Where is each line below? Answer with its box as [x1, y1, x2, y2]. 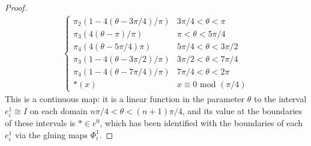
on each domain [29, 104, 88, 117]
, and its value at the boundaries [182, 104, 303, 117]
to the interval [253, 93, 307, 105]
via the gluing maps [14, 128, 88, 141]
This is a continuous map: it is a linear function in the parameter [5, 93, 245, 105]
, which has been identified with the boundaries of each [100, 117, 303, 129]
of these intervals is [5, 117, 76, 129]
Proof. [5, 1, 27, 13]
